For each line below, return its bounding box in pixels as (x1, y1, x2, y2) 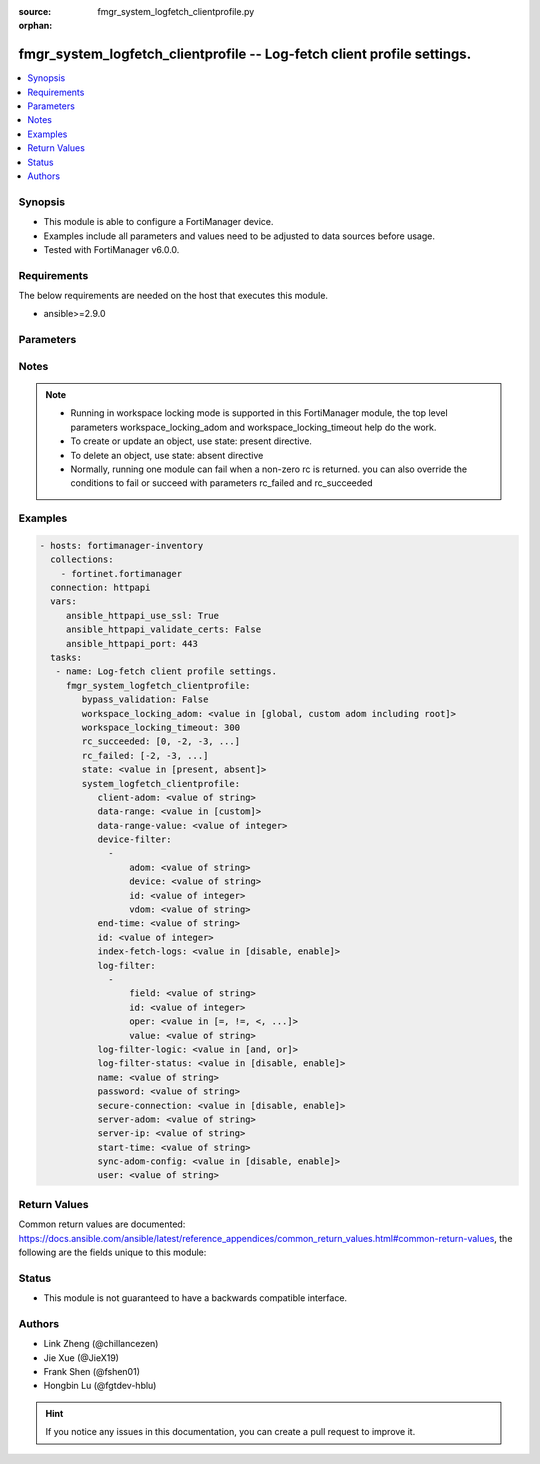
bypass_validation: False (81, 694, 209, 705)
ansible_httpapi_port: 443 (65, 638, 199, 649)
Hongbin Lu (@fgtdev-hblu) (43, 1380, 157, 1392)
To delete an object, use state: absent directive (70, 449, 264, 461)
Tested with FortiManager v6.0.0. (43, 243, 180, 255)
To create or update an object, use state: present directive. (70, 435, 312, 447)
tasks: (50, 652, 83, 664)
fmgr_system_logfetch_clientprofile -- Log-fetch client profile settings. (18, 46, 472, 63)
